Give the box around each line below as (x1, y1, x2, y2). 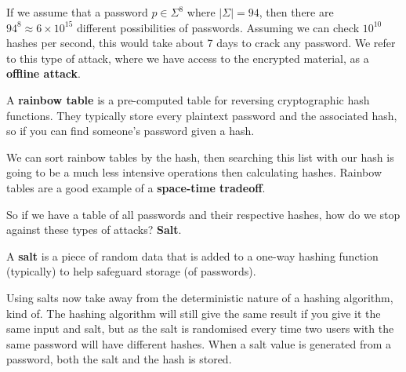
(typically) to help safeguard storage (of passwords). (6, 263, 256, 279)
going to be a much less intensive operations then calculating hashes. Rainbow (6, 164, 382, 181)
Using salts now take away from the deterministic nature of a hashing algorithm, (6, 289, 393, 305)
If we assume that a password (6, 4, 148, 20)
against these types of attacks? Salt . (6, 221, 182, 238)
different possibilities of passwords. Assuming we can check (77, 19, 360, 35)
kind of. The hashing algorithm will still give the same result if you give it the (6, 305, 381, 321)
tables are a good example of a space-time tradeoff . (6, 179, 266, 195)
